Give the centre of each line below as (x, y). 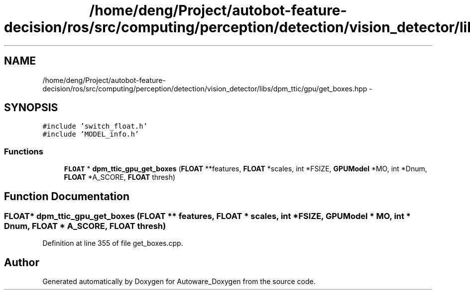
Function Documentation (67, 196)
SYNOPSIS (31, 108)
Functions (24, 151)
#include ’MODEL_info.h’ (91, 134)
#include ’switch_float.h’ (95, 126)
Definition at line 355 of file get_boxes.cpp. (113, 243)
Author (22, 262)
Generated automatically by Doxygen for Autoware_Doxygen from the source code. (179, 282)
